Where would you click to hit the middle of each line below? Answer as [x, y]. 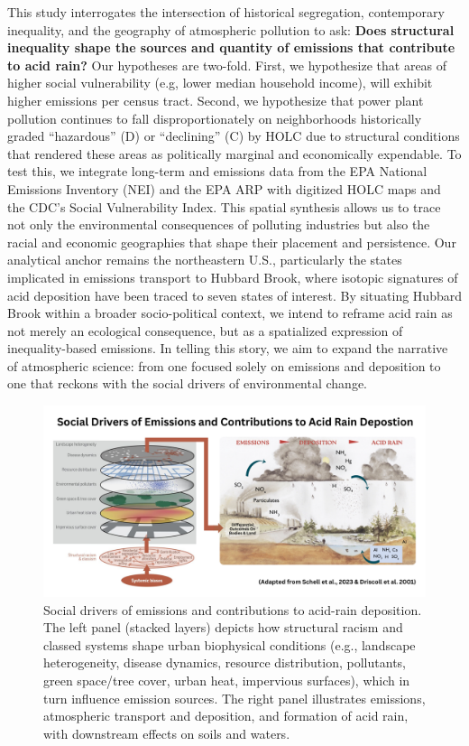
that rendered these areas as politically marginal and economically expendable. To [234, 153]
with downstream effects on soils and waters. [167, 733]
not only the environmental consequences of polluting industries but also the [219, 224]
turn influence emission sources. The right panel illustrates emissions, [234, 698]
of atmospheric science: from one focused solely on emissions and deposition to [224, 365]
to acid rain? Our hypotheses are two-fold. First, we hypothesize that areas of [227, 65]
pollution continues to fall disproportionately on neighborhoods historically [215, 118]
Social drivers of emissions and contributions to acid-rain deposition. [233, 609]
